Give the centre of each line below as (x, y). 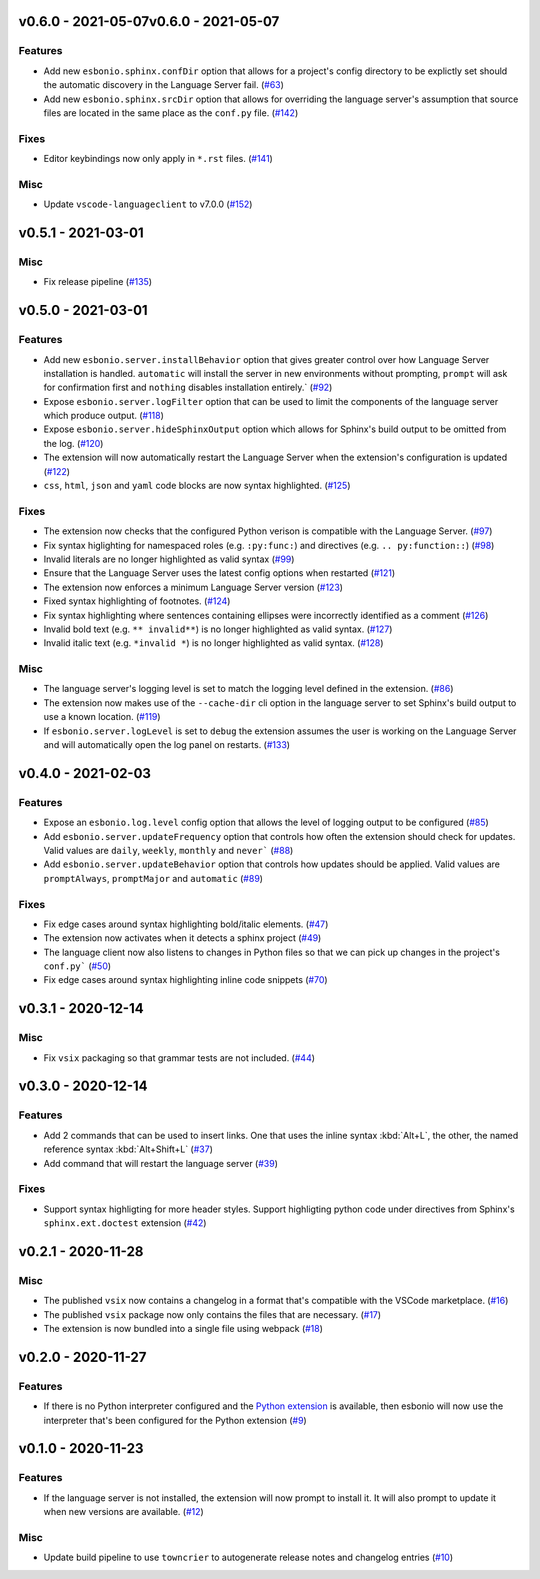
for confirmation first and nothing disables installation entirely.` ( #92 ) (188, 387)
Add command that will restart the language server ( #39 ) (161, 1163)
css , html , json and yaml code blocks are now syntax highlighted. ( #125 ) (197, 486)
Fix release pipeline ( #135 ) (98, 282)
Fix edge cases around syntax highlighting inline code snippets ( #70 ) (186, 980)
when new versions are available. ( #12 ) (123, 1512)
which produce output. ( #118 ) (104, 416)
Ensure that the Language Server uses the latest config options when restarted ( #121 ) (219, 573)
